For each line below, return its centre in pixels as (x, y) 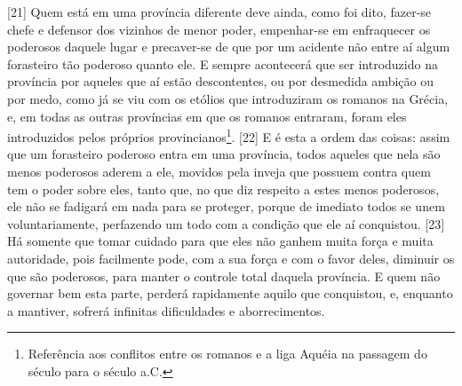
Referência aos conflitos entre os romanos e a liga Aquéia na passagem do (227, 354)
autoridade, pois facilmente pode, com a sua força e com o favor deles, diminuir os (231, 258)
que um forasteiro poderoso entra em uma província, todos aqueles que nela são (224, 154)
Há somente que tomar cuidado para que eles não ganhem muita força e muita (220, 241)
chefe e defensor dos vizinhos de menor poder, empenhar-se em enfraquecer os (219, 29)
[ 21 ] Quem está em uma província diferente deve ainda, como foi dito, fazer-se (219, 12)
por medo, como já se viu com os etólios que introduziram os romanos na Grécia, (228, 98)
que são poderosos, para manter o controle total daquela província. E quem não (224, 276)
